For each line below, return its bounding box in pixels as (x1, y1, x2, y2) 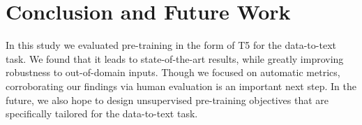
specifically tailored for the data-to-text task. (6, 106, 198, 121)
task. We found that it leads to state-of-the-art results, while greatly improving (6, 51, 344, 66)
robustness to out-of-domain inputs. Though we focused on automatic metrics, (6, 65, 340, 80)
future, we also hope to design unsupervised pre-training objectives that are (6, 92, 329, 107)
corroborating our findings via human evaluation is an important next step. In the (6, 78, 356, 93)
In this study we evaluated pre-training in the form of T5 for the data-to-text (6, 38, 336, 52)
